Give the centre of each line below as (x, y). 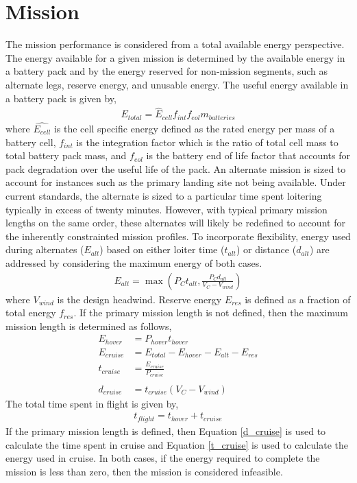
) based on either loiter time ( (162, 249)
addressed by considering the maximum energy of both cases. (134, 262)
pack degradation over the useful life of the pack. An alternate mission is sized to (176, 168)
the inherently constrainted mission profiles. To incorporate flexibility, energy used (178, 236)
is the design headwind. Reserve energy (139, 299)
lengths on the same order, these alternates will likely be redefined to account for (175, 223)
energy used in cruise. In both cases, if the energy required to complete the (163, 458)
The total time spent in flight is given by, (92, 403)
